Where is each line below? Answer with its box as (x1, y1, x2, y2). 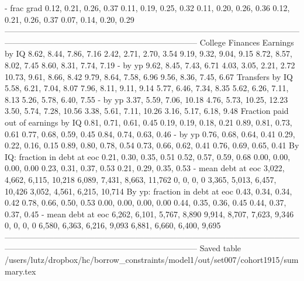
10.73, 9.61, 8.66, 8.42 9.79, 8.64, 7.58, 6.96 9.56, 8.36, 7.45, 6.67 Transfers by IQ (5, 70, 293, 82)
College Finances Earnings (199, 36, 294, 48)
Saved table (199, 242, 241, 254)
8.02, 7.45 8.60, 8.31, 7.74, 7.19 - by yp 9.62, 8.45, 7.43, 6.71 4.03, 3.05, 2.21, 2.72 (5, 58, 295, 71)
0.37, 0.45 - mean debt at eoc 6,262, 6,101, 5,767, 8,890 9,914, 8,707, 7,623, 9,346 (5, 207, 294, 220)
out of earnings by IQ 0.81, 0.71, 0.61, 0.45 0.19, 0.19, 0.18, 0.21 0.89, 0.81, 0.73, (5, 116, 292, 128)
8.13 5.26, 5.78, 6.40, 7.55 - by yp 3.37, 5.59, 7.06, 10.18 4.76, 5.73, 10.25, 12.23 (5, 93, 288, 105)
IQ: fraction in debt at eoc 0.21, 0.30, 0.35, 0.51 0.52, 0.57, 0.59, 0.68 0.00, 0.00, (5, 150, 291, 162)
